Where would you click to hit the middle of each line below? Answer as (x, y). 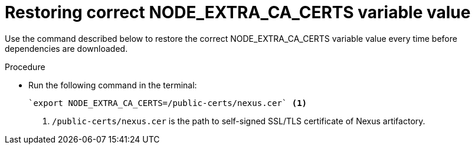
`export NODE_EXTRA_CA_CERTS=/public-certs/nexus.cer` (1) (168, 103)
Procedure (25, 67)
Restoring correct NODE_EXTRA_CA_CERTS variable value (238, 12)
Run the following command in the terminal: (113, 85)
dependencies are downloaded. (66, 48)
